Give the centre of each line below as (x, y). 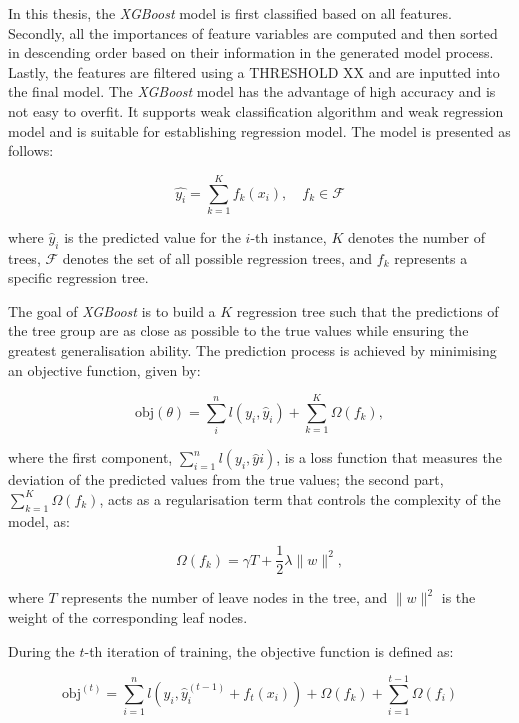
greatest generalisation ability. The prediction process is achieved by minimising (252, 350)
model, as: (39, 520)
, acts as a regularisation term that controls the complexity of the (300, 498)
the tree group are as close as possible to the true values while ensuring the (238, 330)
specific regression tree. (78, 277)
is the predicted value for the (152, 236)
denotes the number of (416, 236)
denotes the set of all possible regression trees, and (217, 257)
